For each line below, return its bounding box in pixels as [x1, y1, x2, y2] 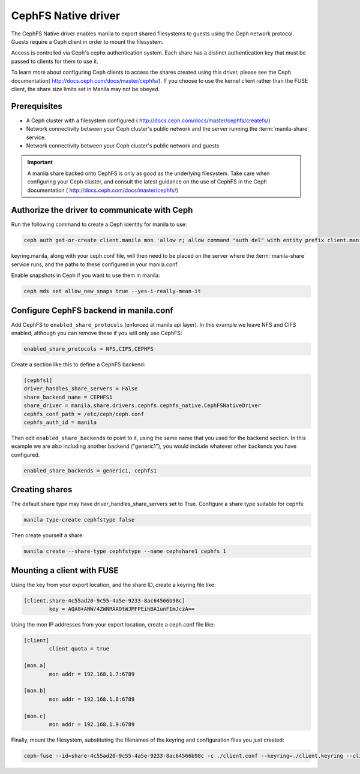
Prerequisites [11, 101, 62, 111]
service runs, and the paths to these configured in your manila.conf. [11, 261, 179, 268]
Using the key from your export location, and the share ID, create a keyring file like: [11, 581, 216, 588]
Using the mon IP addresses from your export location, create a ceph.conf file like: [11, 621, 215, 628]
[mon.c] [23, 712, 46, 719]
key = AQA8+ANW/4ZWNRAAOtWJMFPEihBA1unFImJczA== [49, 606, 195, 613]
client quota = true [49, 645, 110, 652]
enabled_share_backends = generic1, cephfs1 [23, 467, 157, 474]
